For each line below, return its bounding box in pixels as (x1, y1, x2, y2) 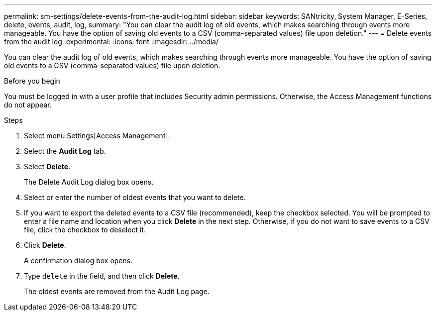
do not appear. (4, 101, 52, 109)
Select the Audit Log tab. (24, 147, 106, 155)
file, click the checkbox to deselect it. (24, 225, 146, 234)
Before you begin (4, 77, 60, 85)
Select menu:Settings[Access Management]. (24, 131, 170, 140)
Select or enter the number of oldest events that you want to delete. (24, 193, 246, 202)
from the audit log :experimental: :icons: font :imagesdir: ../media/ (4, 37, 219, 46)
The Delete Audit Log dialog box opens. (24, 178, 154, 186)
